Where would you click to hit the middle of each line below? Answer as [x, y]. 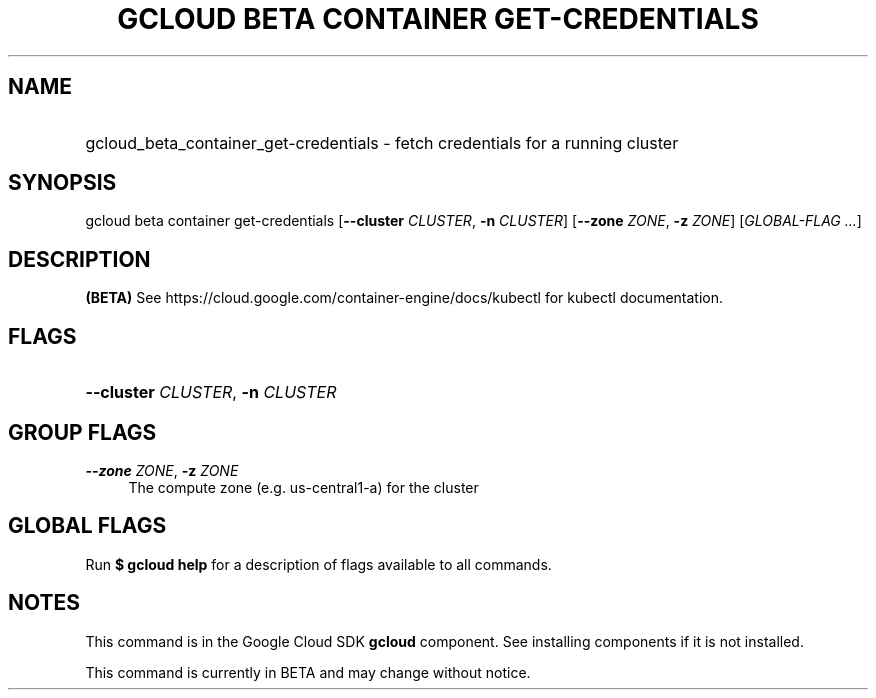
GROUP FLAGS [82, 432]
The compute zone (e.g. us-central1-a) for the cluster [303, 487]
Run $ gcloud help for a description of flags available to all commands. [318, 564]
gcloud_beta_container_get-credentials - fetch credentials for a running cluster [382, 142]
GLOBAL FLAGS [87, 526]
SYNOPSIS [62, 183]
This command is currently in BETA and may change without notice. [308, 672]
